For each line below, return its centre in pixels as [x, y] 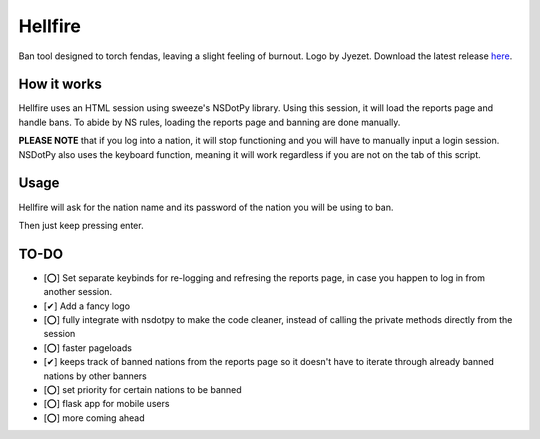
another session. [78, 292]
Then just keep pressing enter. [81, 225]
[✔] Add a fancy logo [86, 306]
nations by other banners [95, 376]
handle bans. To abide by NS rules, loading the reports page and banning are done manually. [209, 122]
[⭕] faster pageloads [87, 347]
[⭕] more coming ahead [94, 417]
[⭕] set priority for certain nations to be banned [142, 389]
